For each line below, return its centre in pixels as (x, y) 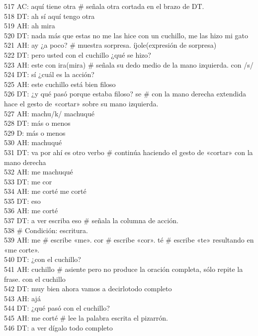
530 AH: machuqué (33, 142)
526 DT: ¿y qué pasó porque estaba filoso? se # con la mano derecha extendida (125, 94)
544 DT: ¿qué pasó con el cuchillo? (57, 308)
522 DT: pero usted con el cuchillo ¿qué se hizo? (78, 54)
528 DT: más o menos (37, 123)
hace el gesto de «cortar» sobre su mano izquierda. (81, 103)
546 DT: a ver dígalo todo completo (58, 327)
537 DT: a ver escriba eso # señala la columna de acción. (91, 220)
